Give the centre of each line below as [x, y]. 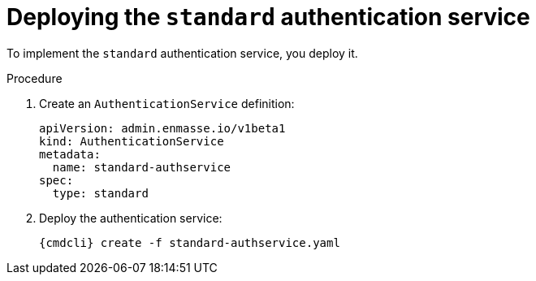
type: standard [100, 193]
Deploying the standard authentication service [268, 17]
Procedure [35, 78]
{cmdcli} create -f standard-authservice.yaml [190, 242]
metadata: [70, 154]
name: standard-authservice [142, 167]
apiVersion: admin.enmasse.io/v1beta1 [162, 128]
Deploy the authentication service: [131, 218]
